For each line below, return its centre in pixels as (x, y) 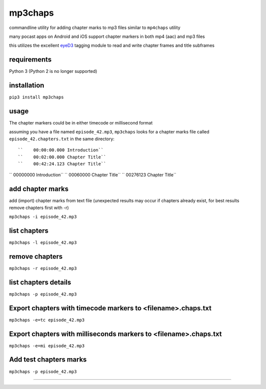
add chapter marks (39, 189)
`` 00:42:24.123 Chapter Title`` (62, 164)
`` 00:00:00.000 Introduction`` (61, 150)
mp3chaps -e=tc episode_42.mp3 (47, 320)
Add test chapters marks (48, 360)
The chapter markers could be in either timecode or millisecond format (81, 123)
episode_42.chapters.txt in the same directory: (62, 139)
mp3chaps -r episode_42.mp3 (43, 268)
